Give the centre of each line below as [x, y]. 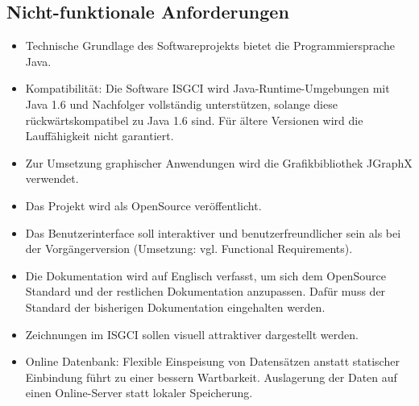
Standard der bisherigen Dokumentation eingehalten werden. [175, 307]
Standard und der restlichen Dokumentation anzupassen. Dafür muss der [205, 291]
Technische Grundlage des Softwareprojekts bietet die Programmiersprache [210, 46]
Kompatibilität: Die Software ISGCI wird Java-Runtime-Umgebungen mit [207, 88]
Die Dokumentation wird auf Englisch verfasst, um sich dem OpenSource [205, 275]
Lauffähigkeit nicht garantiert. [100, 136]
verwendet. [52, 178]
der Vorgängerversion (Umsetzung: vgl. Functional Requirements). [189, 249]
